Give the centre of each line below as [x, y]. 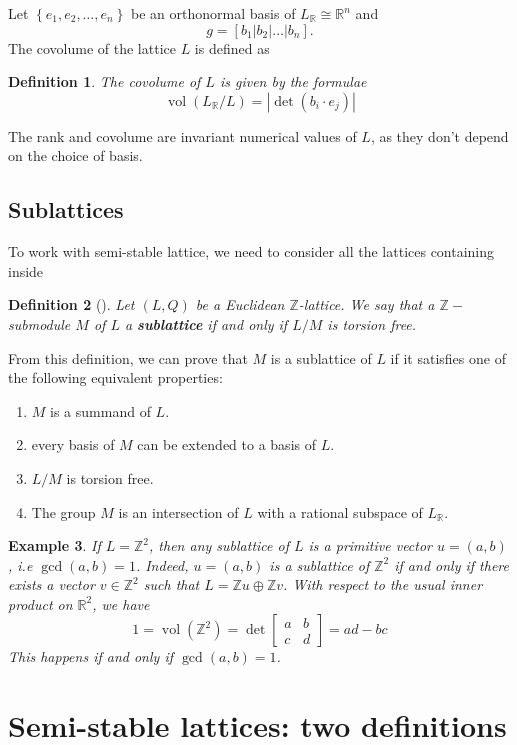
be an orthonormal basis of [213, 13]
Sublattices [66, 209]
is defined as [232, 47]
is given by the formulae [293, 81]
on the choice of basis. [75, 155]
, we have [121, 603]
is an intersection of [178, 511]
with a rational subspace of [340, 511]
